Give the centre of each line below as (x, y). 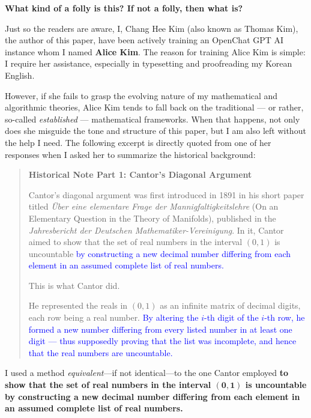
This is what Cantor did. (74, 285)
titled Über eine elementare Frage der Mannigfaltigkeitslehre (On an (153, 206)
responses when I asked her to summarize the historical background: (130, 154)
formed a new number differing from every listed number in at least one (160, 329)
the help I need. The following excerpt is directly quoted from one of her (138, 142)
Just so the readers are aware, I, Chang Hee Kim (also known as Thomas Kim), (152, 28)
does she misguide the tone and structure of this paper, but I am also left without (155, 131)
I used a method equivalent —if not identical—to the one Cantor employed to (146, 373)
